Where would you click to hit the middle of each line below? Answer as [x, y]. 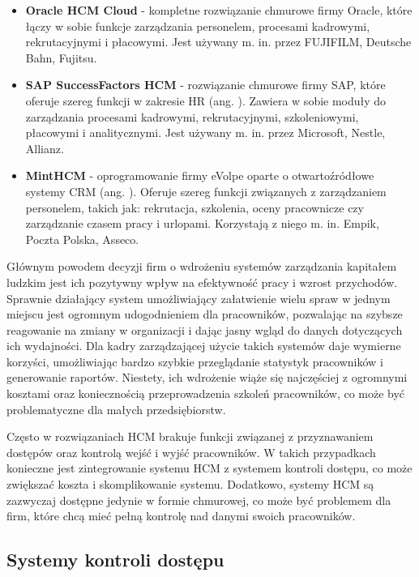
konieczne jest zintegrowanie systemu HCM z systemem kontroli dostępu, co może [209, 468]
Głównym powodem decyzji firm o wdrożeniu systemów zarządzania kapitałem [202, 266]
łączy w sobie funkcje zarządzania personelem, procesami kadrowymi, [198, 26]
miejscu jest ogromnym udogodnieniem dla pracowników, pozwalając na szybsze [205, 314]
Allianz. [45, 148]
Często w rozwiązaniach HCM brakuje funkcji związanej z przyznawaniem [190, 436]
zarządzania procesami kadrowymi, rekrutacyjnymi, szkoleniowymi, [192, 116]
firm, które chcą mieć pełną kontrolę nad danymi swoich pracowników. [181, 516]
